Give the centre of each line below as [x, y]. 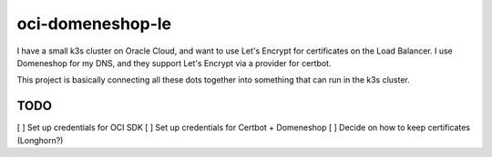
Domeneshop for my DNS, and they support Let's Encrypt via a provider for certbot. [174, 63]
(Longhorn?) [40, 140]
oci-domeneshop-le [94, 24]
